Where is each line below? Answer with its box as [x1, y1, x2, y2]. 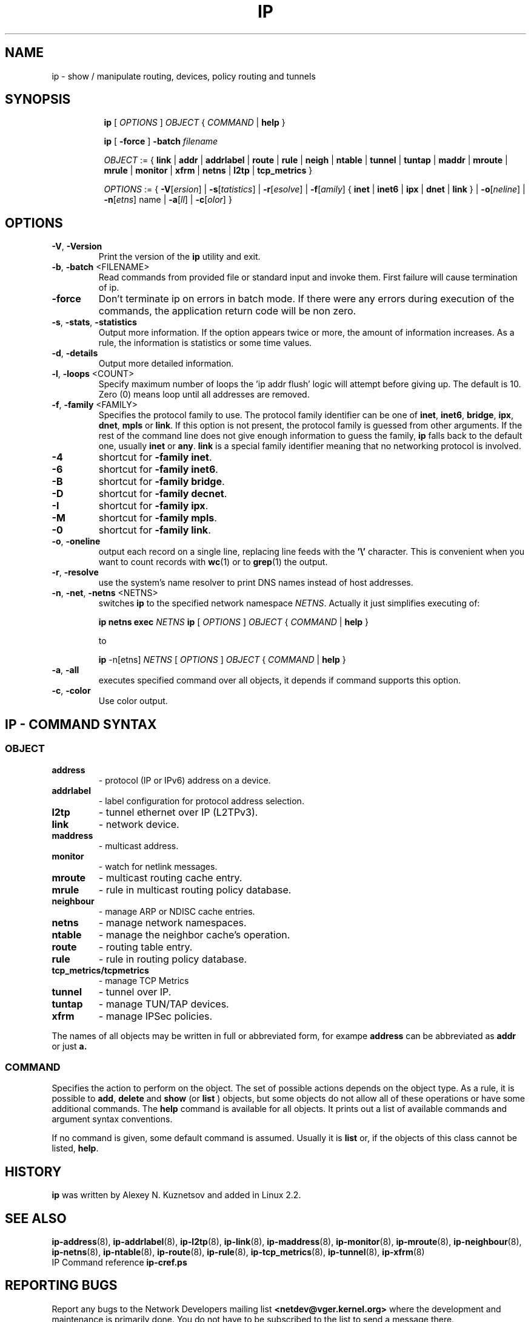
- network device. [98, 818, 179, 830]
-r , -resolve [52, 567, 99, 578]
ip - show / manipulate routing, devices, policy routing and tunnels [52, 70, 316, 81]
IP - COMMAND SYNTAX [5, 716, 157, 732]
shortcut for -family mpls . [98, 512, 217, 524]
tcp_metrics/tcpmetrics [52, 964, 149, 975]
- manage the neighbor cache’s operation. [98, 928, 290, 941]
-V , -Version [52, 241, 102, 252]
